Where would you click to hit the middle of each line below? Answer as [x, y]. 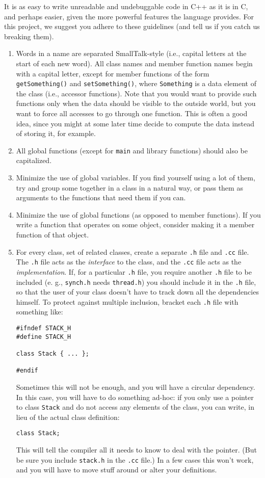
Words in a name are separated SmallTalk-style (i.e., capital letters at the [131, 53]
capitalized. [34, 160]
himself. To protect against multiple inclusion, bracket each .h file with [127, 301]
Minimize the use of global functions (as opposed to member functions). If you [138, 214]
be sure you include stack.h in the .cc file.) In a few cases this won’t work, [135, 459]
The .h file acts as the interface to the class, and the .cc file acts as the [129, 262]
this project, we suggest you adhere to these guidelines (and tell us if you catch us [132, 26]
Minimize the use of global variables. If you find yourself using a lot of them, [136, 178]
